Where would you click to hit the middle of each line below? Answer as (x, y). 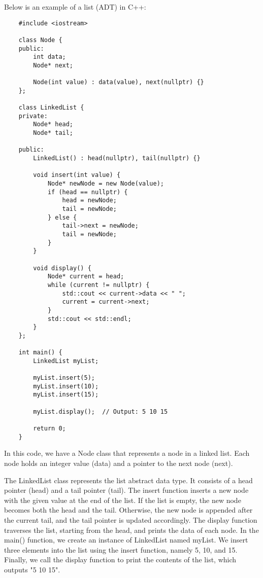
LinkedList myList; (66, 361)
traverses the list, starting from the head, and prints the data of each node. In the (131, 530)
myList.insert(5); (64, 378)
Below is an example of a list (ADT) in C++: (75, 7)
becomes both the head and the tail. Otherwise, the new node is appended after (128, 510)
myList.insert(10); (66, 386)
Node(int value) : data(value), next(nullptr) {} (119, 82)
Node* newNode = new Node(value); (106, 184)
